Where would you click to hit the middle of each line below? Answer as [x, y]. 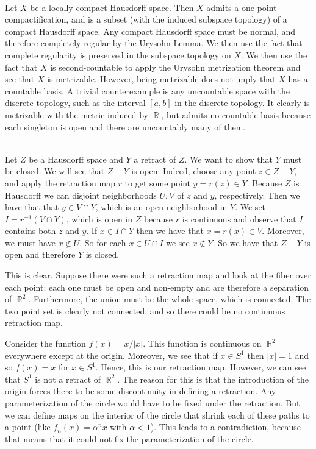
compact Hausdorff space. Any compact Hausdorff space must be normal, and [150, 31]
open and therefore [40, 254]
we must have [30, 242]
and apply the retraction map [60, 182]
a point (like [28, 427]
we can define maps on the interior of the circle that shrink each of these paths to [157, 415]
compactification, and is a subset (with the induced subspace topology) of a [146, 19]
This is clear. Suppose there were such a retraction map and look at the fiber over [158, 275]
